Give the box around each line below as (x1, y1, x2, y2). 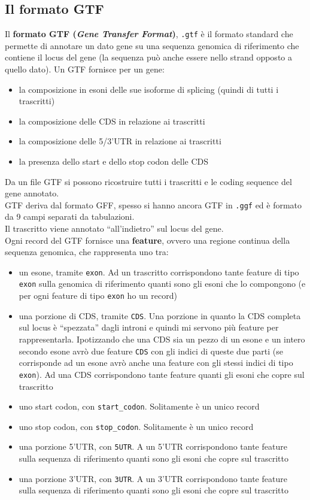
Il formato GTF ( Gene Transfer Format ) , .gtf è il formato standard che (5, 28, 293, 40)
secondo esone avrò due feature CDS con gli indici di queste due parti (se (19, 344, 283, 357)
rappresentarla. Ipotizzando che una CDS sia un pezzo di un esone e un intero (19, 333, 305, 346)
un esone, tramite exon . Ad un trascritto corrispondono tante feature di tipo (19, 265, 299, 278)
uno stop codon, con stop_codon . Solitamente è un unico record (19, 420, 254, 432)
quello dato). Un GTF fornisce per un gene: (5, 63, 165, 75)
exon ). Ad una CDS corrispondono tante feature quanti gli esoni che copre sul (19, 368, 305, 380)
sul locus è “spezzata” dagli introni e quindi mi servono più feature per (19, 321, 279, 334)
